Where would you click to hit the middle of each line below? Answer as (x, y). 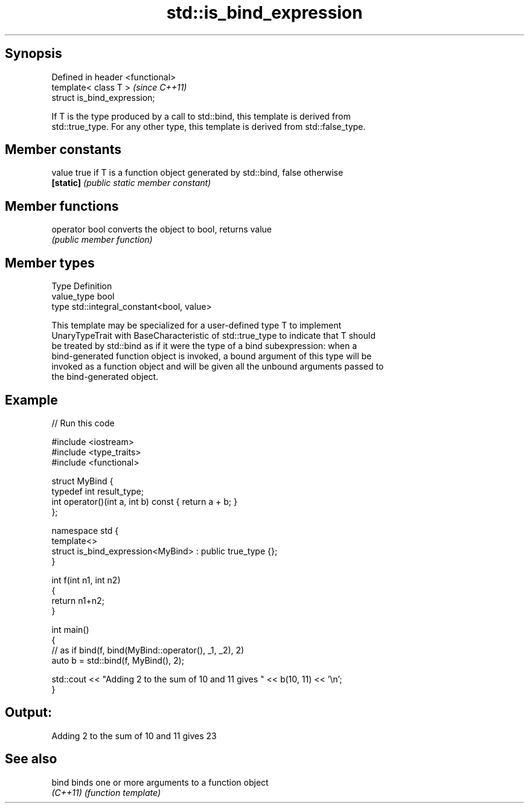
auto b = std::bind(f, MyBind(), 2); (118, 660)
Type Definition (82, 286)
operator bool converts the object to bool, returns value (162, 229)
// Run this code (83, 423)
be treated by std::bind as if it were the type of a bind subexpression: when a (204, 346)
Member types (50, 263)
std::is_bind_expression (264, 13)
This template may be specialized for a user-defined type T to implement (197, 325)
